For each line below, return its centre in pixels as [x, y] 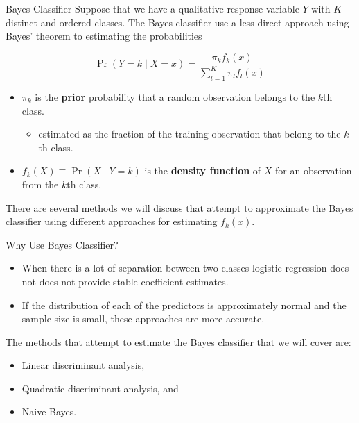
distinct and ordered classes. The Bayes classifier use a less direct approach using [177, 22]
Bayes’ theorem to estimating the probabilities [104, 36]
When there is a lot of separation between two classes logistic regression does [185, 268]
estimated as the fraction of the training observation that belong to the [190, 134]
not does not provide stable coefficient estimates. [125, 281]
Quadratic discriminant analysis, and [100, 388]
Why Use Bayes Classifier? [62, 244]
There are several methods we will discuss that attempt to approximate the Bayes [179, 207]
